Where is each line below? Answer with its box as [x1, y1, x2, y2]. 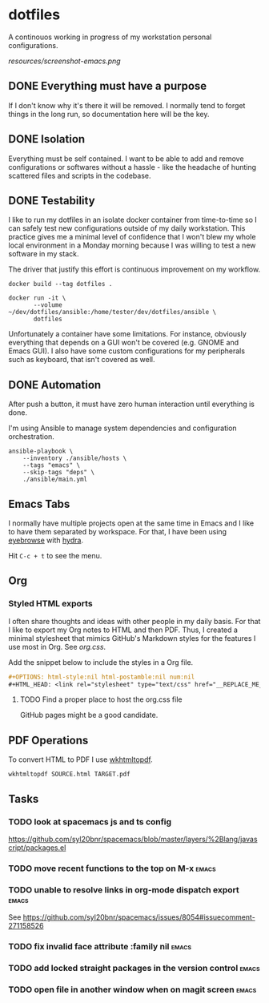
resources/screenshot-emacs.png [8, 56, 122, 66]
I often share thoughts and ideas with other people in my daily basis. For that [8, 616, 261, 626]
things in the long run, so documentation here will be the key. [8, 109, 210, 119]
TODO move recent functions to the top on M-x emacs [8, 863, 216, 874]
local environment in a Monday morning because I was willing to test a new [8, 240, 256, 250]
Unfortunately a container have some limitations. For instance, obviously [8, 329, 247, 339]
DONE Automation [8, 378, 102, 392]
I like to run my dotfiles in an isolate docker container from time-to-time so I [8, 215, 258, 225]
